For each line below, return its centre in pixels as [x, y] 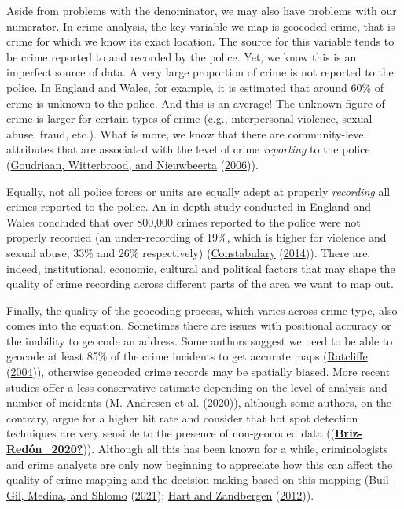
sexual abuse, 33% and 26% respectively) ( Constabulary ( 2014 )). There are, [189, 252]
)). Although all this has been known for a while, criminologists [235, 449]
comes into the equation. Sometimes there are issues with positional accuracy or [199, 325]
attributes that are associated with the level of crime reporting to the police [188, 149]
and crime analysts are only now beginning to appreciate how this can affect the [200, 464]
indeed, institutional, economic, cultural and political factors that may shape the [201, 268]
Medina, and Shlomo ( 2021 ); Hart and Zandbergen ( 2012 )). [171, 494]
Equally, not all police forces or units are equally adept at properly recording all [198, 191]
